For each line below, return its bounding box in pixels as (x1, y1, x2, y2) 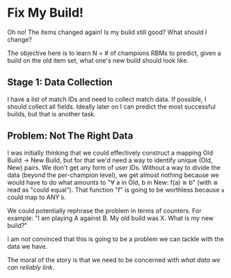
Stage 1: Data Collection (7, 77, 113, 88)
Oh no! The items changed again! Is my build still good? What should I (7, 28, 207, 36)
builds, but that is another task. (7, 109, 96, 118)
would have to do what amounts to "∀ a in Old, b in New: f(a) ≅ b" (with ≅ (7, 178, 219, 186)
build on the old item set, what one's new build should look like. (7, 56, 189, 64)
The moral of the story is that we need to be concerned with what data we (7, 256, 221, 264)
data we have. (7, 242, 47, 250)
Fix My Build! (7, 5, 83, 21)
